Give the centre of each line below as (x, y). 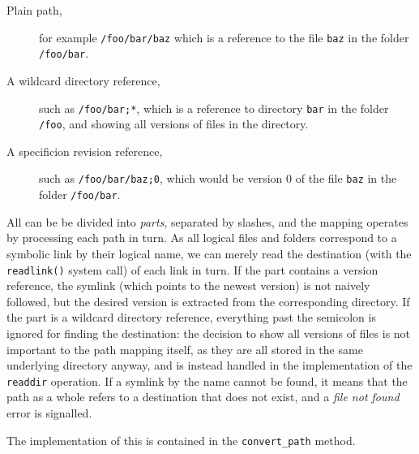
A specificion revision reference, (85, 151)
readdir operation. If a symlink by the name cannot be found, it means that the (207, 380)
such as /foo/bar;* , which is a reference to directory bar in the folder (214, 108)
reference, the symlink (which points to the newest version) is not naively (188, 285)
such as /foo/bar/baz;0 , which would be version (161, 178)
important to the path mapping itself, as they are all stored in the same (185, 349)
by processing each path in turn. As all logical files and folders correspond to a (202, 238)
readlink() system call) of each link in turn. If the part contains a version (192, 269)
